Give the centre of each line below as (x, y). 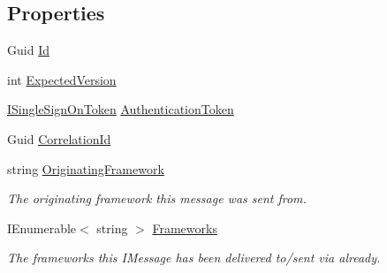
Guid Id (28, 50)
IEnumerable (42, 227)
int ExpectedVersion (62, 79)
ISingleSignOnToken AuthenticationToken (121, 109)
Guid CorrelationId (59, 138)
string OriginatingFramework (86, 168)
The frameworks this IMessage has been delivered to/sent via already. (194, 258)
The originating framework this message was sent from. (157, 198)
